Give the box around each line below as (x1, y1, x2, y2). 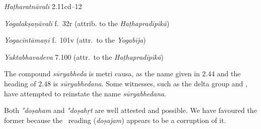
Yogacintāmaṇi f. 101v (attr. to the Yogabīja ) (4, 35, 146, 45)
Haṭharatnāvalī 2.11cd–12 (4, 1, 82, 11)
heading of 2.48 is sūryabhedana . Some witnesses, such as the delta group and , (4, 78, 247, 88)
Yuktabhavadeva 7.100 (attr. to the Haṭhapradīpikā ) (4, 51, 164, 62)
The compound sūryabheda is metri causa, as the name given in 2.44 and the (4, 68, 241, 79)
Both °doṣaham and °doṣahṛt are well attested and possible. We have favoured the (4, 105, 257, 115)
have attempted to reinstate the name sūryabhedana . (4, 88, 166, 98)
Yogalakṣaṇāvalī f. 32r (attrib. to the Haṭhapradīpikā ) (4, 18, 170, 28)
